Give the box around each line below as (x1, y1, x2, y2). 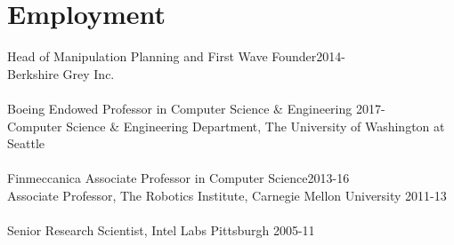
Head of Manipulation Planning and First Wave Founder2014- (7, 47, 345, 66)
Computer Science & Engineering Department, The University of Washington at (7, 116, 445, 135)
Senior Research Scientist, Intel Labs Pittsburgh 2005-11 (7, 221, 315, 240)
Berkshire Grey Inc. (7, 64, 115, 83)
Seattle (7, 134, 45, 153)
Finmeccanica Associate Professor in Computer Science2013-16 (7, 169, 350, 187)
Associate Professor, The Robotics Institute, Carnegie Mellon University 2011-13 (7, 186, 447, 204)
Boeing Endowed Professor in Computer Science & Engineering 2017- (7, 99, 385, 117)
